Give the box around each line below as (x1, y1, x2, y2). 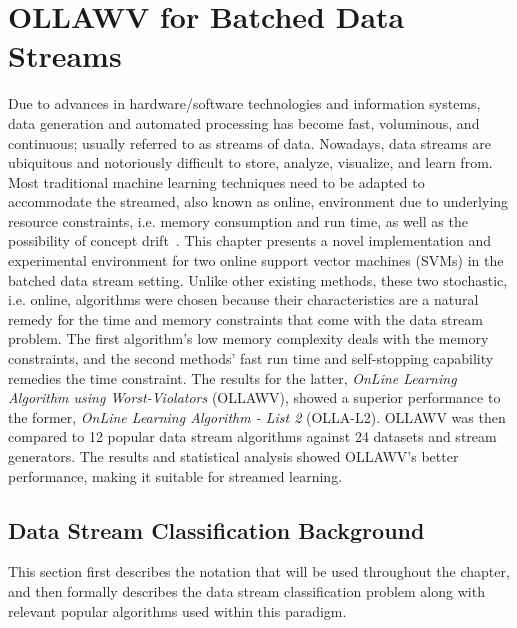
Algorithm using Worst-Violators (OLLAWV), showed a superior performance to (8, 387, 501, 408)
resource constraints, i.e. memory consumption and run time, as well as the (8, 210, 468, 231)
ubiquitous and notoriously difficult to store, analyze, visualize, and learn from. (8, 152, 493, 173)
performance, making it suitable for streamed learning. (8, 465, 343, 486)
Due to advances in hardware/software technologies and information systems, (8, 93, 481, 114)
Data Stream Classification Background (8, 514, 425, 545)
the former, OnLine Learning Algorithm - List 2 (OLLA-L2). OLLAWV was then (8, 406, 506, 427)
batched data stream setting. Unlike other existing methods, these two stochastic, (8, 269, 508, 290)
